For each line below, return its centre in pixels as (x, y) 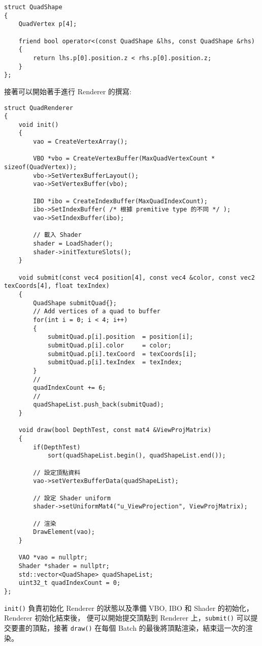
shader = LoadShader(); (73, 244)
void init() (39, 125)
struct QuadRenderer (39, 108)
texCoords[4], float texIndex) (57, 286)
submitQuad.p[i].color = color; (109, 345)
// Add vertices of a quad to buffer (97, 312)
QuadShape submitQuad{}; (75, 303)
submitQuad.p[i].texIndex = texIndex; (115, 362)
